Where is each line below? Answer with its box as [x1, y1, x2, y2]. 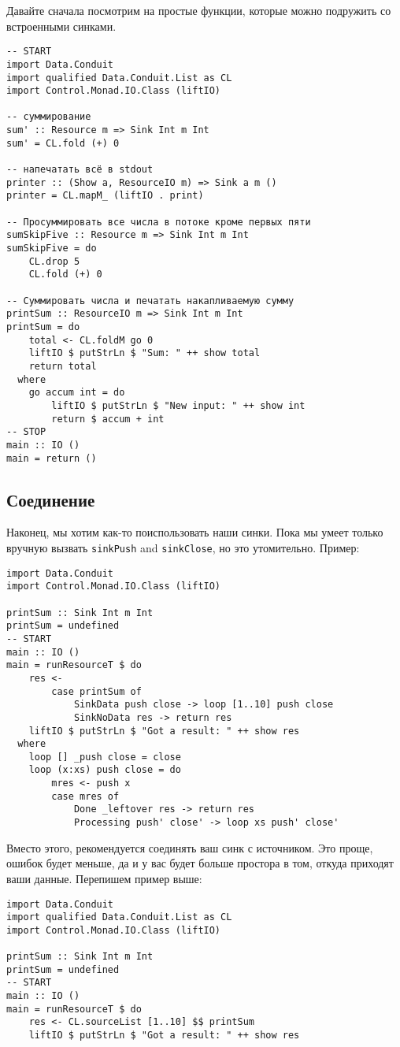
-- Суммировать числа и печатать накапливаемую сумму [6, 295, 294, 306]
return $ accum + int [51, 413, 165, 425]
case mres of [51, 790, 120, 802]
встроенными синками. [6, 17, 117, 34]
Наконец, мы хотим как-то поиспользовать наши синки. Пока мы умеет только [6, 524, 383, 540]
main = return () [6, 452, 97, 464]
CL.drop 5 [28, 255, 80, 267]
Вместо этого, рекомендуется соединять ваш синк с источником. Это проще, [6, 839, 373, 856]
